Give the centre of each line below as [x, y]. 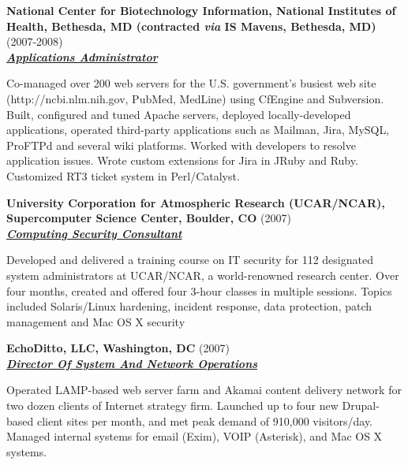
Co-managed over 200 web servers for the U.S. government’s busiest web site [191, 83]
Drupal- [361, 405]
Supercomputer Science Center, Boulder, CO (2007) [149, 218]
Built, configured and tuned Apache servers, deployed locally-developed [179, 114]
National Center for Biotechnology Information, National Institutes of [201, 10]
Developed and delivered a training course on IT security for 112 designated [190, 260]
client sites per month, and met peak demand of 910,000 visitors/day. [205, 420]
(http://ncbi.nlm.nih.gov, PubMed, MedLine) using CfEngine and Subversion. [195, 98]
